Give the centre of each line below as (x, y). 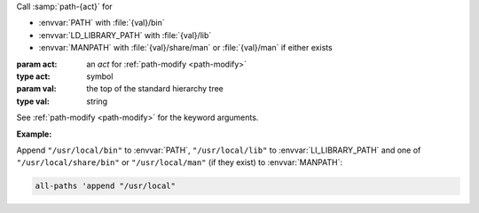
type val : (33, 101)
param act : (37, 64)
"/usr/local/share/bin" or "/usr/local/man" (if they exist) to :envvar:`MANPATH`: (180, 162)
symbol (100, 76)
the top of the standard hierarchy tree (155, 89)
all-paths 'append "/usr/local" (106, 186)
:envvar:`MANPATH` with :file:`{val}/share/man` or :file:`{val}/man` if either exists (185, 48)
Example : (34, 134)
